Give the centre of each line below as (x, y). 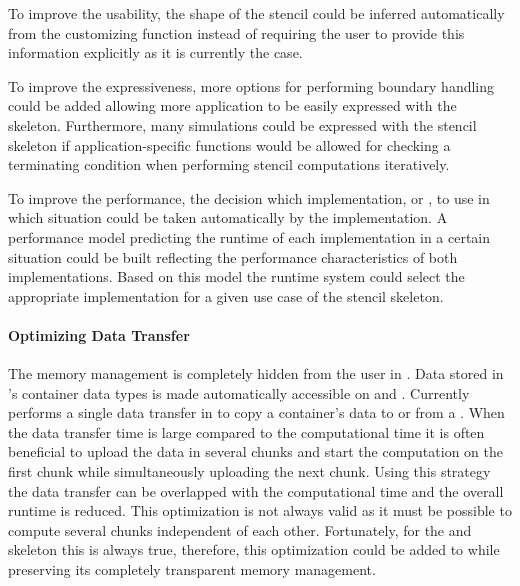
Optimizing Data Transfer (99, 334)
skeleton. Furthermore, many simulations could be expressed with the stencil (242, 124)
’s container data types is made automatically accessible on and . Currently (239, 392)
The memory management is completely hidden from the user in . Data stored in (256, 373)
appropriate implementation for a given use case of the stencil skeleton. (226, 295)
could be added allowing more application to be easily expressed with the (232, 105)
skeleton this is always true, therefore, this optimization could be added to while (254, 549)
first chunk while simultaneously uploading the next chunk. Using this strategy (249, 471)
